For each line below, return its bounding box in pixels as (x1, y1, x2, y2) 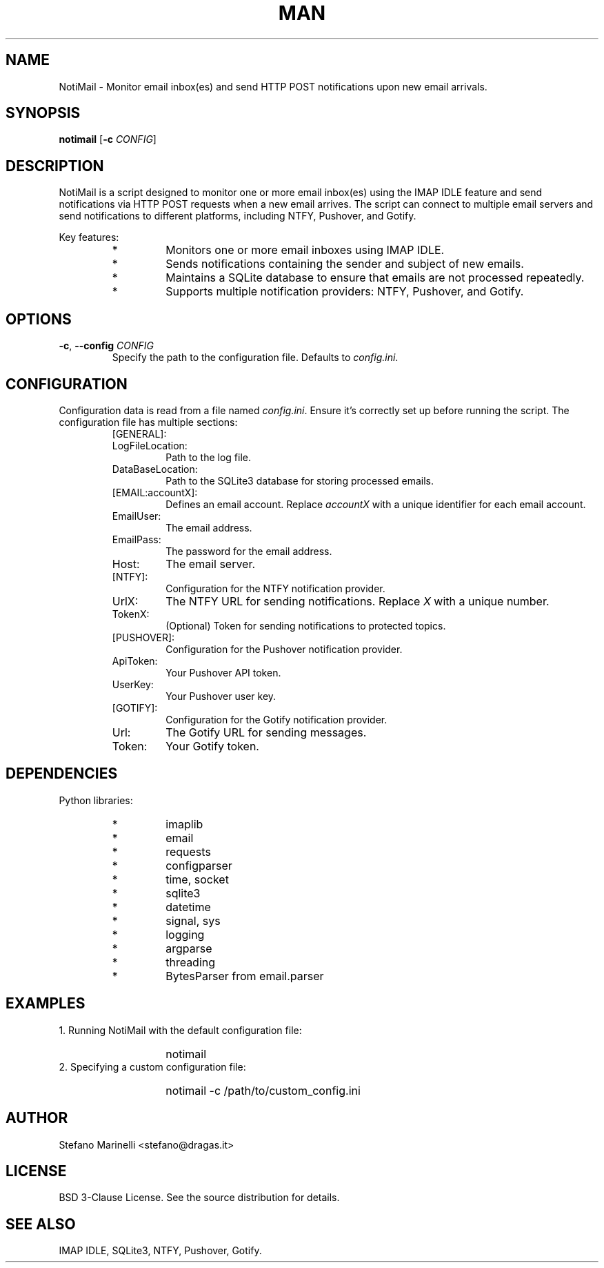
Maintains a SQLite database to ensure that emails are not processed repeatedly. (165, 271, 585, 285)
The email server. (165, 556, 256, 571)
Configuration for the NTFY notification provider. (165, 582, 385, 594)
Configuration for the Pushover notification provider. (165, 643, 403, 655)
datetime (165, 899, 211, 914)
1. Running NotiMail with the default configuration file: (59, 1024, 302, 1036)
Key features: (59, 231, 119, 244)
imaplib (165, 817, 203, 831)
